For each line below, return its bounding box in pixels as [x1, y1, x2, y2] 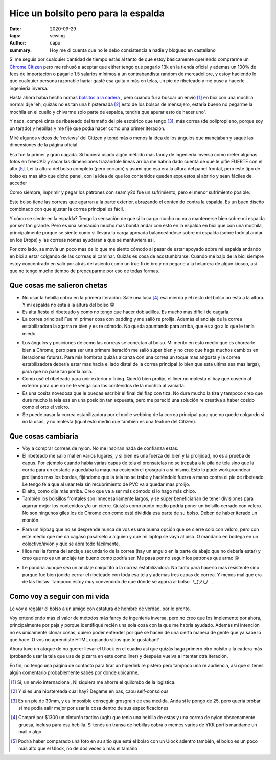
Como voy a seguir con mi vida [9, 592, 109, 601]
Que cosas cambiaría [9, 432, 79, 441]
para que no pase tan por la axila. [22, 368, 93, 375]
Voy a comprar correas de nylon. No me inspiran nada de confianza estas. [22, 445, 179, 451]
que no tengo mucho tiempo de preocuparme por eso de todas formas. [9, 268, 159, 274]
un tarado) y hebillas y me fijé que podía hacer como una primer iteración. [9, 125, 166, 132]
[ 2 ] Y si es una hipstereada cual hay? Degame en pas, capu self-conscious [11, 688, 169, 694]
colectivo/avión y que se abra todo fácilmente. [22, 540, 120, 547]
